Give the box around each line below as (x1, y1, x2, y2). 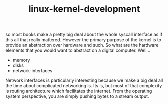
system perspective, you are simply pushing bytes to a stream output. (5, 93, 149, 99)
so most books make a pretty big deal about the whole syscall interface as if (5, 31, 163, 38)
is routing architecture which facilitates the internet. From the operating (5, 88, 152, 94)
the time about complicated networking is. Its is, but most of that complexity (5, 83, 162, 89)
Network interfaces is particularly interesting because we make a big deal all (5, 77, 163, 83)
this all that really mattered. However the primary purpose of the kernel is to (5, 37, 162, 43)
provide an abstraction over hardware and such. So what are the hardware (5, 42, 159, 48)
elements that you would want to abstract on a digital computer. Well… (5, 47, 151, 53)
